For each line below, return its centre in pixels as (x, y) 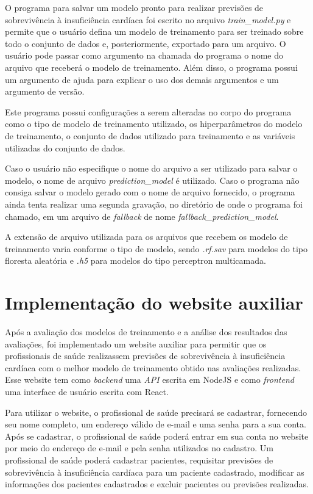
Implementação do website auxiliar (154, 303)
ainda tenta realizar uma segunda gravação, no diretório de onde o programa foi (154, 204)
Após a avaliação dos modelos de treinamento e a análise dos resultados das (146, 332)
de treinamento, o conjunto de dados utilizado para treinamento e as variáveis (150, 135)
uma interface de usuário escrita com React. (87, 391)
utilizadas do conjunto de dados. (65, 147)
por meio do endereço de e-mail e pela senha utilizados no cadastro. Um (139, 448)
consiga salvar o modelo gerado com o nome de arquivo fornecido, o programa (150, 192)
